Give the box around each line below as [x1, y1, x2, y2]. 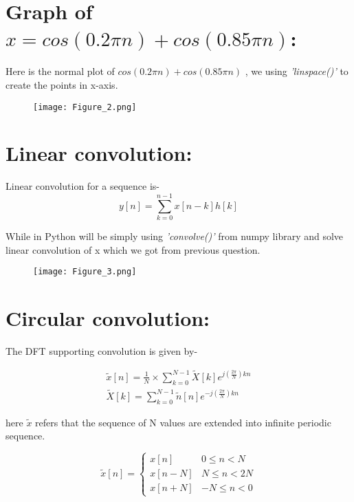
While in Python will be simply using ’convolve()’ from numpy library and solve [5, 229, 344, 243]
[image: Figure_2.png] [33, 102, 137, 112]
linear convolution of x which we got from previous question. [5, 242, 261, 257]
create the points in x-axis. [5, 77, 118, 91]
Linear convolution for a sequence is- [5, 179, 160, 193]
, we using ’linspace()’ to [245, 64, 349, 78]
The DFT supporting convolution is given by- [5, 343, 198, 358]
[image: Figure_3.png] [33, 267, 137, 277]
